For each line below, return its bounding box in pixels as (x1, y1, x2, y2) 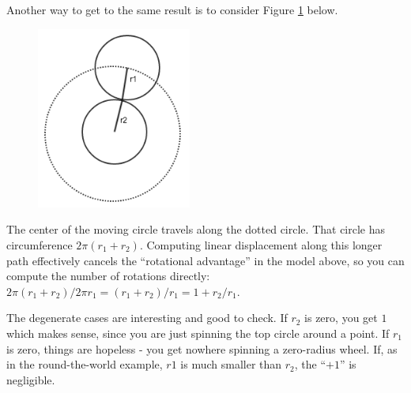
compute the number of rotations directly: (6, 268, 210, 284)
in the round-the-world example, (6, 356, 163, 372)
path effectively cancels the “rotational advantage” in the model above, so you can (6, 252, 405, 268)
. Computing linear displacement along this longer (139, 236, 383, 253)
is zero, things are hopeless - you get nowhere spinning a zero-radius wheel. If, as (6, 340, 398, 357)
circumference (6, 236, 73, 253)
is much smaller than (180, 356, 282, 372)
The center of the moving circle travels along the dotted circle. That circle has (6, 221, 386, 238)
